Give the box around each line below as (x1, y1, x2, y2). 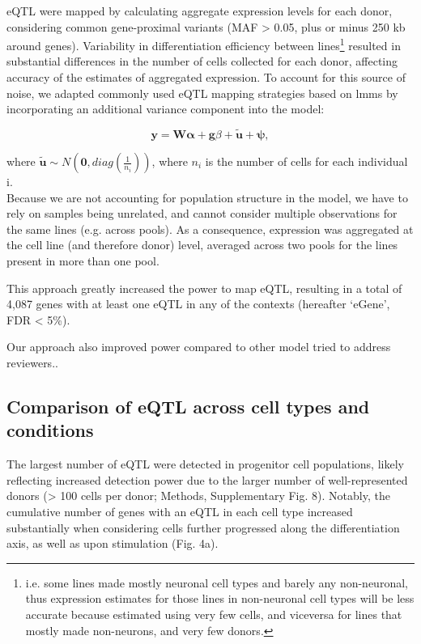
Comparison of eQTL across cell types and (6, 393, 370, 418)
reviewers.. (6, 354, 58, 371)
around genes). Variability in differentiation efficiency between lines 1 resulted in (6, 35, 401, 53)
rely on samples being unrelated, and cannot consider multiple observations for (6, 205, 398, 222)
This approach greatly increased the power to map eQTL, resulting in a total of (6, 279, 402, 296)
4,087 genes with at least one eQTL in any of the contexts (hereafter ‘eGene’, (6, 295, 390, 312)
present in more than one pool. (6, 252, 159, 269)
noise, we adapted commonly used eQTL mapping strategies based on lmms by (6, 84, 398, 101)
